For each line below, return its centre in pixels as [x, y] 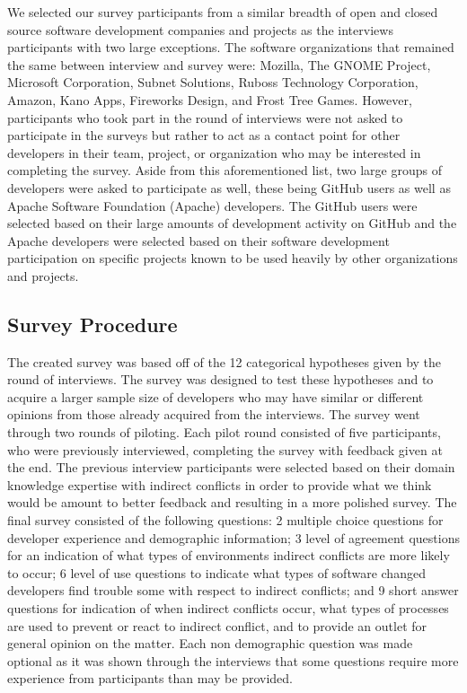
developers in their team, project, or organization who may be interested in [214, 152]
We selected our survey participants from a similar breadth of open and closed [223, 12]
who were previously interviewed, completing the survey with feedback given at [225, 449]
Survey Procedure [93, 324]
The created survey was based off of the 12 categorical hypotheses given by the [225, 361]
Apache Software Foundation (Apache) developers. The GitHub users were [212, 205]
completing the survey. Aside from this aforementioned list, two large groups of [225, 170]
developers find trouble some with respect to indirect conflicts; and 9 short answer [233, 590]
